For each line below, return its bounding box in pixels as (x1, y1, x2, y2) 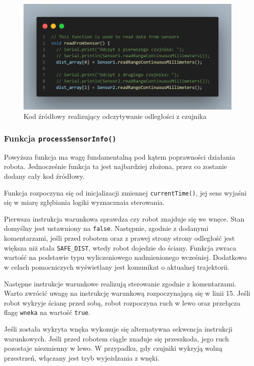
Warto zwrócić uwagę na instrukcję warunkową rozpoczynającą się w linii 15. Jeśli (4, 288, 251, 298)
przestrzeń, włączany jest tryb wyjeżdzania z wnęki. (4, 352, 160, 363)
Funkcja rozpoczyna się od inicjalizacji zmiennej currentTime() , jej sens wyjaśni (4, 187, 247, 197)
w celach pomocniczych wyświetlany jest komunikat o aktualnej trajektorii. (4, 261, 229, 272)
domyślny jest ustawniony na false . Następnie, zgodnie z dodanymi (4, 223, 208, 233)
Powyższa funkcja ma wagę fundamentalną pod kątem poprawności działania (4, 151, 235, 162)
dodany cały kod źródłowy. (4, 171, 85, 181)
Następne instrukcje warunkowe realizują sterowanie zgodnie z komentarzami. (4, 278, 237, 288)
